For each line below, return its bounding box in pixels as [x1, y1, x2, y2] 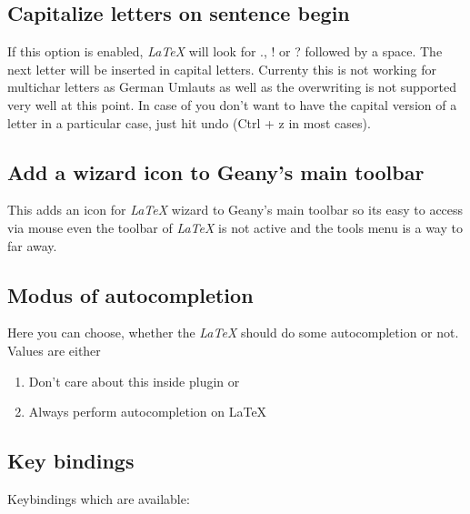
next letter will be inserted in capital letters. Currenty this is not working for [7, 59, 436, 78]
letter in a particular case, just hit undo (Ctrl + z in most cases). [7, 113, 371, 132]
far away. [7, 236, 57, 255]
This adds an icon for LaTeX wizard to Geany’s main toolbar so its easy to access [7, 200, 464, 219]
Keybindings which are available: [7, 489, 190, 508]
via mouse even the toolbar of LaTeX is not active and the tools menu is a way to [7, 217, 463, 237]
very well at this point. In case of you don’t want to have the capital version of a [7, 95, 457, 114]
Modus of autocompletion [7, 280, 254, 308]
